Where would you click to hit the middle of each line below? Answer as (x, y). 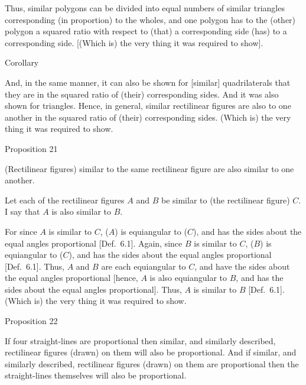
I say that (22, 211)
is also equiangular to (188, 278)
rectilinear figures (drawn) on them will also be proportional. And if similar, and (151, 352)
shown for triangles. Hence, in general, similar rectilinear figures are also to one (148, 106)
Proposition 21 (31, 148)
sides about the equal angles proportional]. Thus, (93, 289)
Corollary (22, 62)
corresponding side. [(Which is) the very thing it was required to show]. (134, 42)
